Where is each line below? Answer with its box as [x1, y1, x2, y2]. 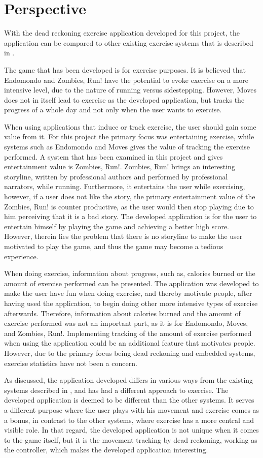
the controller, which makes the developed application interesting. [4, 444, 208, 455]
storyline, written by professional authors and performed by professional [4, 171, 228, 181]
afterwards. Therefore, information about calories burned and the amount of [4, 308, 241, 318]
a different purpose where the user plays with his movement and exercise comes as [4, 404, 259, 415]
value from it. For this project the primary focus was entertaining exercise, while [4, 131, 254, 142]
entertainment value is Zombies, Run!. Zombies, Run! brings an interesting [4, 161, 235, 172]
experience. [4, 251, 39, 261]
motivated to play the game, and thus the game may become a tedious [4, 241, 223, 251]
